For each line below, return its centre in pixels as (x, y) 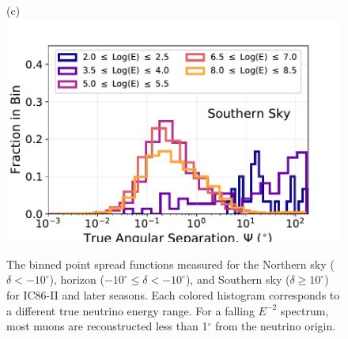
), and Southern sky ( (238, 279)
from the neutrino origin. (275, 326)
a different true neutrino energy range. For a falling (130, 310)
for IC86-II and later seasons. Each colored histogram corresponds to (173, 295)
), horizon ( (77, 279)
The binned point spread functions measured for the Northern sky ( (170, 264)
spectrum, (304, 310)
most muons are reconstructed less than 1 (107, 326)
